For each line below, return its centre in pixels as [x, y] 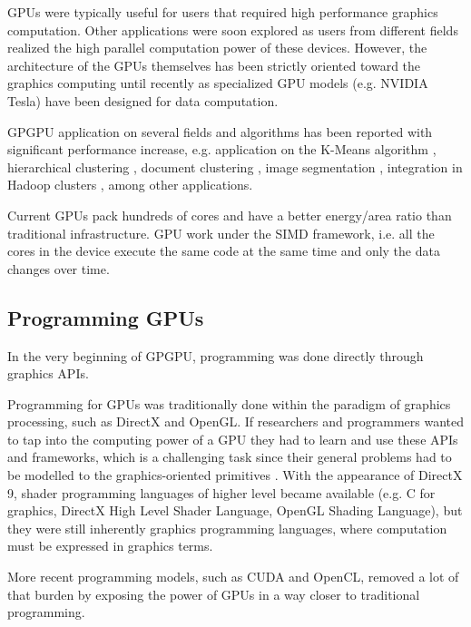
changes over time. [59, 268]
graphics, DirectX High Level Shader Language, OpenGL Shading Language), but [235, 510]
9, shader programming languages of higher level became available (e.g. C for [221, 492]
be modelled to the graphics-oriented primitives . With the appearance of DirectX [235, 475]
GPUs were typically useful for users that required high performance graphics [223, 12]
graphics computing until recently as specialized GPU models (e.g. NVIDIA [218, 83]
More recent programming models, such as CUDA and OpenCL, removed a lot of [233, 577]
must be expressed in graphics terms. [110, 546]
